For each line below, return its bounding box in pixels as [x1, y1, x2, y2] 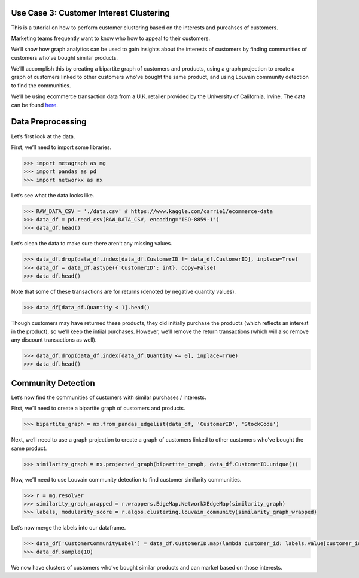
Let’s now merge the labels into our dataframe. [11, 524, 126, 531]
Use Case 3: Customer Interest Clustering [11, 8, 170, 18]
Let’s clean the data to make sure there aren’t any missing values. [11, 240, 173, 247]
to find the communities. [11, 81, 71, 89]
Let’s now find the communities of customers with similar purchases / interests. [11, 394, 206, 401]
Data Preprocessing [11, 117, 87, 127]
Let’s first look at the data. [11, 132, 75, 140]
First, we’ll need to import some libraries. [11, 144, 112, 151]
